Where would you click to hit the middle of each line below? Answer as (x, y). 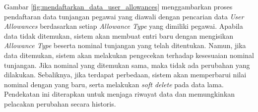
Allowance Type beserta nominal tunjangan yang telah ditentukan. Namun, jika (125, 45)
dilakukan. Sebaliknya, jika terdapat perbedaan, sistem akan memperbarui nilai (125, 75)
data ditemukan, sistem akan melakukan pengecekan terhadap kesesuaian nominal (129, 55)
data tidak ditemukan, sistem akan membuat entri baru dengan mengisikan (119, 35)
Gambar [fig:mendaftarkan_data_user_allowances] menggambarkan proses (118, 6)
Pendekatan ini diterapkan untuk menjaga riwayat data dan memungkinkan (120, 94)
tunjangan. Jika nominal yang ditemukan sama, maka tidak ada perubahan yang (127, 65)
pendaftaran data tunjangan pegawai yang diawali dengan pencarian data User (124, 16)
